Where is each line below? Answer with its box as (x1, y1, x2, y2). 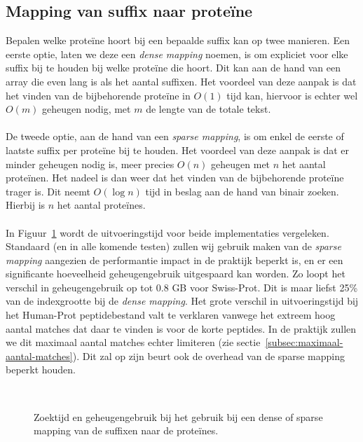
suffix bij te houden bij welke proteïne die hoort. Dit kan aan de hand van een (6, 60, 341, 75)
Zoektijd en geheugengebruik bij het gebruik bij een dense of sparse (34, 409, 323, 424)
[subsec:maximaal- (265, 335, 343, 350)
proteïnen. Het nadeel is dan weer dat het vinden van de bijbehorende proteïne (6, 170, 344, 185)
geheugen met (211, 156, 270, 171)
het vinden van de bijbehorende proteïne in (6, 88, 191, 102)
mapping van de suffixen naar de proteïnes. (34, 423, 219, 438)
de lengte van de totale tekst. (146, 102, 271, 116)
